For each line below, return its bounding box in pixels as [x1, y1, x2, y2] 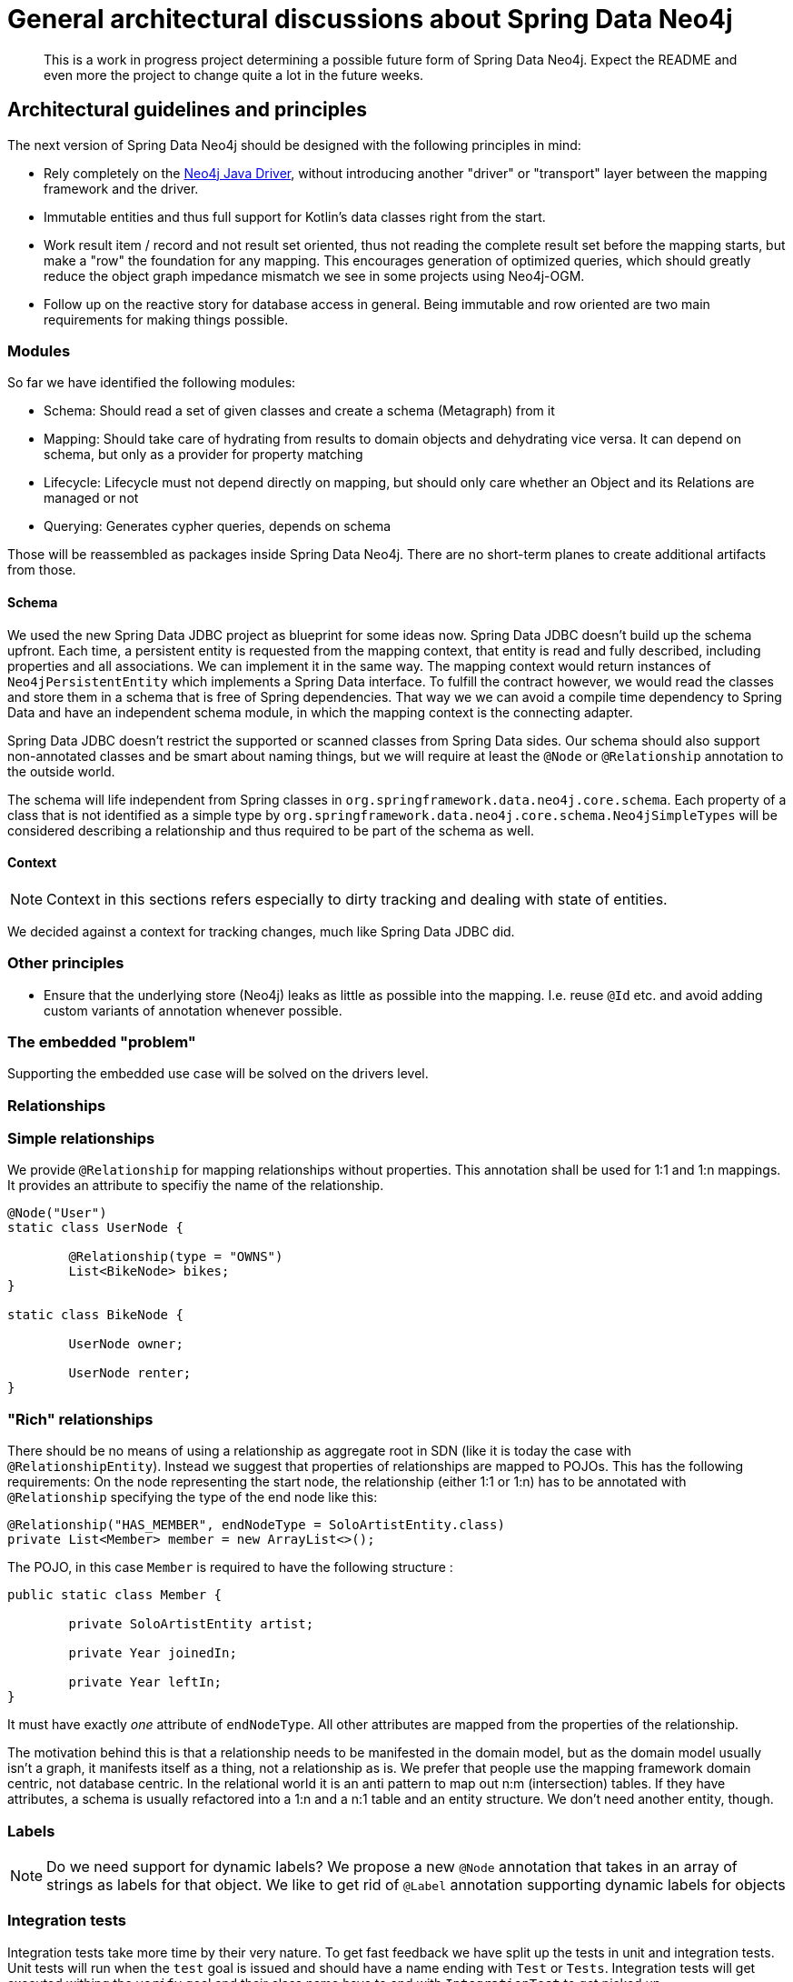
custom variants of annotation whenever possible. [44, 1002, 342, 1018]
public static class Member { [7, 1587, 223, 1603]
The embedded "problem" [7, 1032, 196, 1051]
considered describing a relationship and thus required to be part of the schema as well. [7, 822, 535, 838]
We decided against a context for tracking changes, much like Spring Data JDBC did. [7, 923, 515, 939]
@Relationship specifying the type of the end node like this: [7, 1489, 378, 1506]
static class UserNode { [7, 1220, 183, 1236]
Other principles [7, 954, 124, 973]
